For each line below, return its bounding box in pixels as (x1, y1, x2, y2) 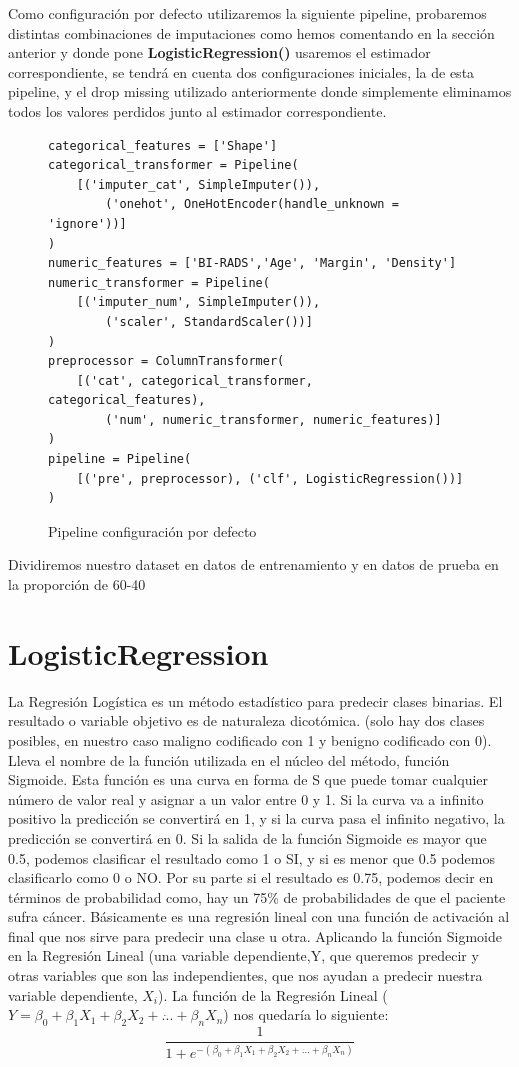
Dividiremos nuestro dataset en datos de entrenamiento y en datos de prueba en (8, 554, 499, 575)
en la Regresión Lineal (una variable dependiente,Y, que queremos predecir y (8, 945, 479, 966)
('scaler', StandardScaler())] (105, 314, 313, 329)
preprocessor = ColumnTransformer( (48, 354, 285, 369)
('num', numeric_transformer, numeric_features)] (105, 412, 442, 427)
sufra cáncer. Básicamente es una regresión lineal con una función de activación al (8, 906, 510, 927)
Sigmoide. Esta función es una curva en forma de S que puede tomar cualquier (8, 769, 489, 790)
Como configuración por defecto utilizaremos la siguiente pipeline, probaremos (8, 3, 487, 23)
